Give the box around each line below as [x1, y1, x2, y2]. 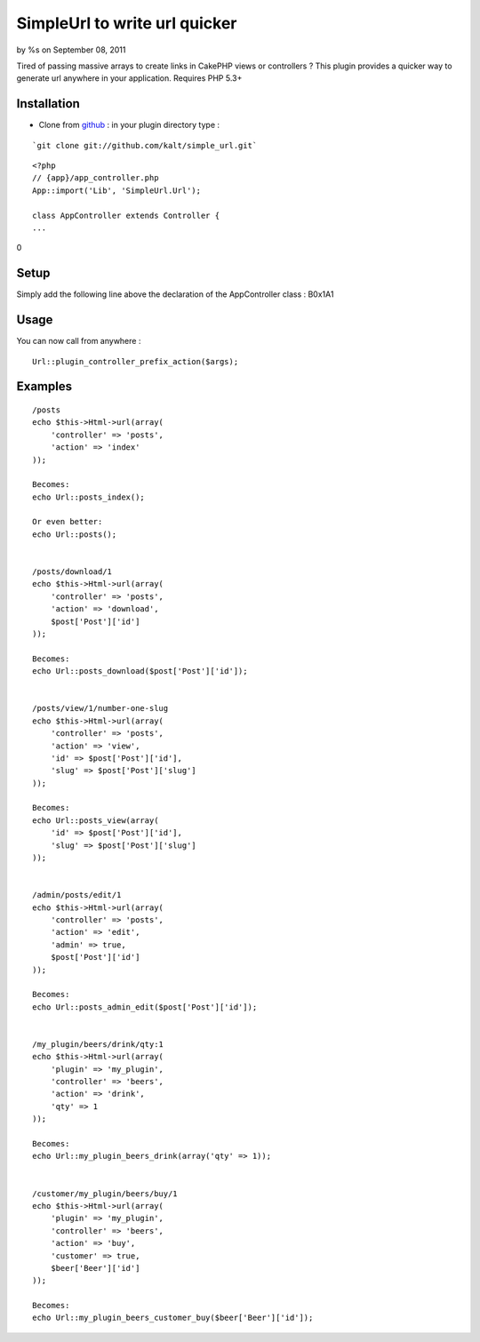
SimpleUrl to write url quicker [16, 13, 237, 33]
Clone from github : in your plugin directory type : [38, 120, 220, 131]
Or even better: [32, 516, 103, 527]
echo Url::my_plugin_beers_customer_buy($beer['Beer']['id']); [32, 1313, 314, 1323]
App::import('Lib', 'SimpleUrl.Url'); [32, 185, 202, 196]
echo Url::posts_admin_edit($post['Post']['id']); [32, 1002, 258, 1012]
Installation [16, 96, 80, 111]
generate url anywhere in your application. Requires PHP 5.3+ [16, 73, 243, 84]
